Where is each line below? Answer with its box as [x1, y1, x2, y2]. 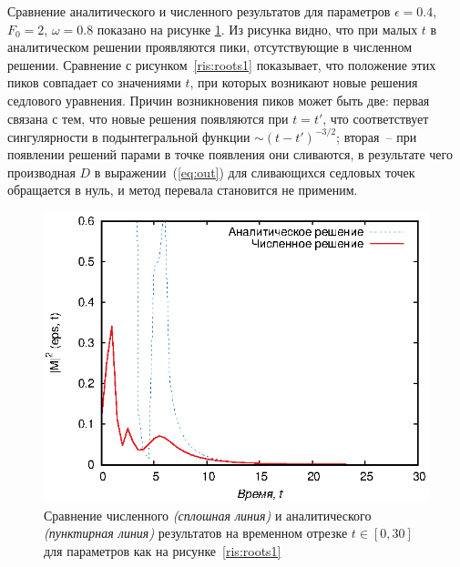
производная [7, 162, 76, 181]
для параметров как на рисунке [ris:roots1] [44, 542, 281, 561]
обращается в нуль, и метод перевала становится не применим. [7, 180, 358, 199]
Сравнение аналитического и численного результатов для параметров [7, 2, 391, 20]
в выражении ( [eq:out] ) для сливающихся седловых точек [94, 162, 415, 181]
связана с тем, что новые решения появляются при [7, 108, 289, 127]
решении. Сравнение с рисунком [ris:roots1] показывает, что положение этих [7, 55, 436, 74]
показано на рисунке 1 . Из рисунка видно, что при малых [97, 19, 418, 38]
